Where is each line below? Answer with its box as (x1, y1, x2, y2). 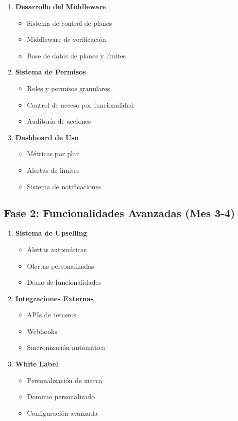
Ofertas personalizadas (27, 260, 94, 271)
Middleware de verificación (27, 34, 106, 44)
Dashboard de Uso (15, 132, 79, 142)
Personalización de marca (27, 375, 102, 385)
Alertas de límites (27, 165, 80, 175)
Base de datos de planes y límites (27, 50, 126, 60)
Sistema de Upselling (15, 228, 87, 238)
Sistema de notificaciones (27, 181, 102, 191)
